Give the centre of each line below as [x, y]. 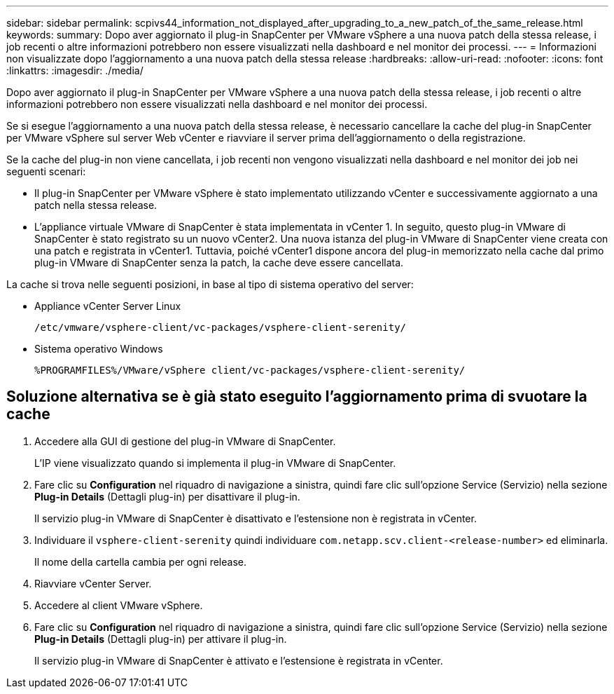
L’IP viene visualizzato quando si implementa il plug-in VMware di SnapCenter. [215, 463]
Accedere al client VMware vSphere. [119, 605]
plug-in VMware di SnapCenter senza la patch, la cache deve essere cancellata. [219, 263]
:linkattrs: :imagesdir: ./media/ [75, 70]
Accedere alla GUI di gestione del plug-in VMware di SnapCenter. [185, 441]
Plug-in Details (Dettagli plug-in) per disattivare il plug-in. [167, 496]
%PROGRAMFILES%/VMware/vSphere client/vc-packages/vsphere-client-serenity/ [250, 370]
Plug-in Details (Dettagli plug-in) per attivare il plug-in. [161, 639]
